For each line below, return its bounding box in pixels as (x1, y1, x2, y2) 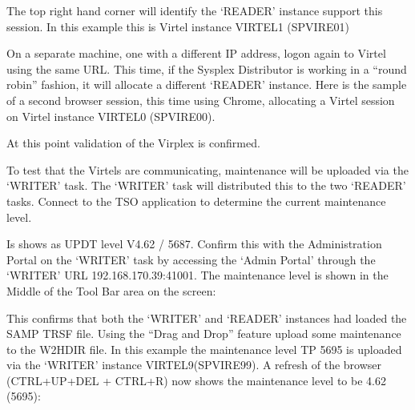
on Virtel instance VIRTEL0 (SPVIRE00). (6, 107, 216, 124)
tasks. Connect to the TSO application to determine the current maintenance (6, 192, 386, 209)
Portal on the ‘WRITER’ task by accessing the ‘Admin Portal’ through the (6, 251, 376, 267)
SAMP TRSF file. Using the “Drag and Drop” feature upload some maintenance (6, 325, 401, 342)
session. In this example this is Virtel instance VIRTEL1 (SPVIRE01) (6, 18, 349, 34)
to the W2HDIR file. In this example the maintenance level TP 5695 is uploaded (6, 340, 402, 357)
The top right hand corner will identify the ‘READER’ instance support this (6, 2, 383, 18)
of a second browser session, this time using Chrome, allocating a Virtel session (6, 91, 395, 108)
